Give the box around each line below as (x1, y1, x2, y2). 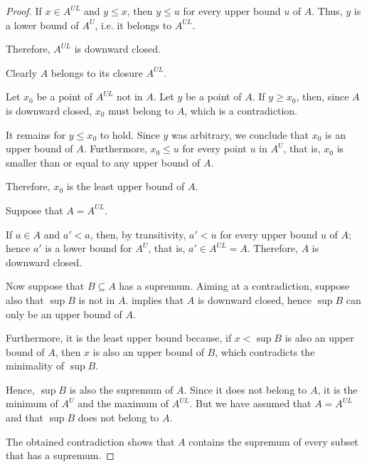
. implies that (125, 292, 184, 307)
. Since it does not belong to (183, 382, 307, 397)
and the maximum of (78, 396, 169, 411)
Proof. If (6, 4, 42, 18)
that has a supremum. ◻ (6, 448, 115, 463)
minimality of (6, 358, 65, 373)
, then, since (296, 89, 349, 104)
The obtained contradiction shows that (6, 434, 175, 448)
